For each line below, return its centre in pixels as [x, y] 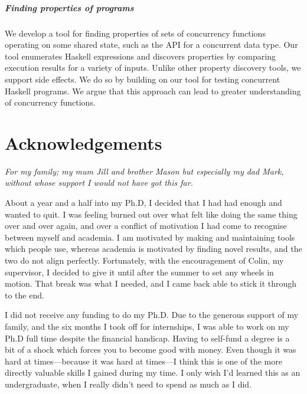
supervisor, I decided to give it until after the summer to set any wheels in [139, 272]
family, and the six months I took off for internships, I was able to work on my [147, 326]
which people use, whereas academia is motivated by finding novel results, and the [153, 249]
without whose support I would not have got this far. [99, 183]
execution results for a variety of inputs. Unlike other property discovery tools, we [153, 68]
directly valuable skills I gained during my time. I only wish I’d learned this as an [153, 372]
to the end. [25, 295]
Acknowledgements [84, 142]
